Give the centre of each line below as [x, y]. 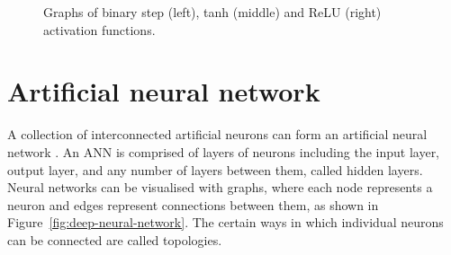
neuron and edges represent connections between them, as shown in [193, 204]
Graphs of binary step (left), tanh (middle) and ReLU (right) [212, 12]
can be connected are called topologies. [115, 239]
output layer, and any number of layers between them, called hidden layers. [215, 169]
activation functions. [99, 29]
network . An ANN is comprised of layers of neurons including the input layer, [224, 151]
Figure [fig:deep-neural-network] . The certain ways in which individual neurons [225, 222]
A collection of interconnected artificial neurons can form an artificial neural [217, 134]
